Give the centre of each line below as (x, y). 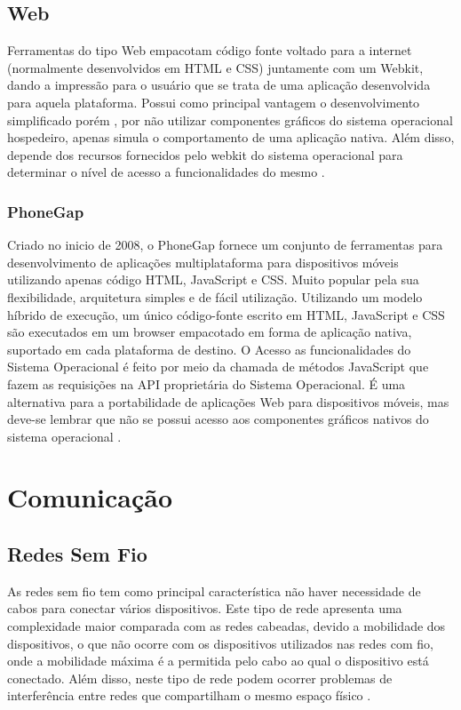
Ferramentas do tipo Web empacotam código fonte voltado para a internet (210, 50)
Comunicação (90, 497)
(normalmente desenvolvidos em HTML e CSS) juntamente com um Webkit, (215, 67)
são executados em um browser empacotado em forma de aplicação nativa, (210, 332)
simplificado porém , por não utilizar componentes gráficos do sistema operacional (230, 120)
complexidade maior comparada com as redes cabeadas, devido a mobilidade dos (227, 626)
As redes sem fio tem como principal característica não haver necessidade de (214, 590)
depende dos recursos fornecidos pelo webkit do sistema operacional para (205, 154)
